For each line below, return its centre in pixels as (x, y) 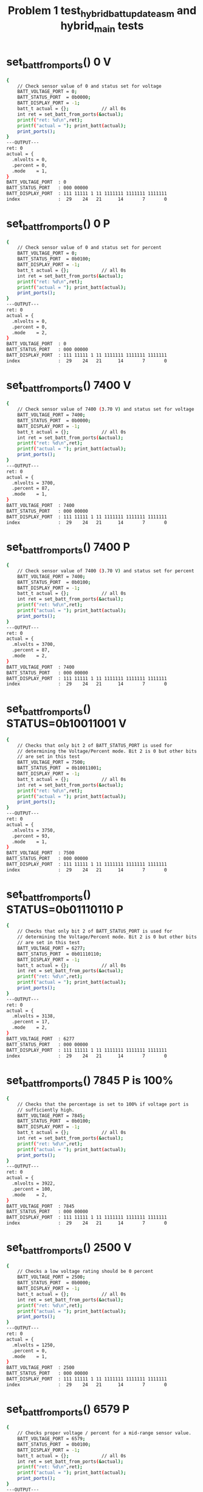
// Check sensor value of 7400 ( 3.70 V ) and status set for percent (106, 571)
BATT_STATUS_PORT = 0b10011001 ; (60, 768)
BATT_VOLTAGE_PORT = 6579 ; (51, 1439)
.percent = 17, (31, 1022)
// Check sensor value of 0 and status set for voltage (90, 86)
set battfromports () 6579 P (68, 1410)
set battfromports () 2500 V (69, 1249)
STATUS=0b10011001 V (67, 723)
